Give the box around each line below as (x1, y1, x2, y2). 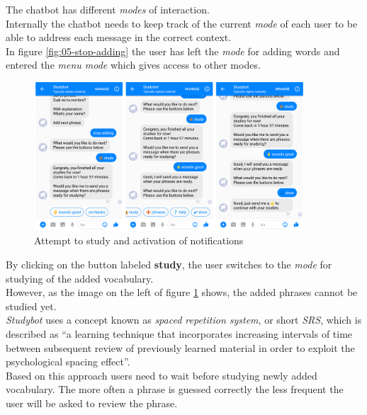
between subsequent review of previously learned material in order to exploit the (6, 340, 355, 355)
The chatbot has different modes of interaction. (6, 2, 210, 16)
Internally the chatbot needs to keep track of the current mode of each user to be (6, 16, 358, 30)
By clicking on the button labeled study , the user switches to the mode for (6, 256, 332, 271)
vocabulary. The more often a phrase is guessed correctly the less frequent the (6, 382, 344, 397)
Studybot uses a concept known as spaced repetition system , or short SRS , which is (6, 312, 362, 327)
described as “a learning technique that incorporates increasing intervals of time (6, 326, 353, 341)
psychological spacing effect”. (6, 354, 130, 369)
